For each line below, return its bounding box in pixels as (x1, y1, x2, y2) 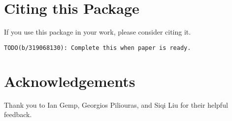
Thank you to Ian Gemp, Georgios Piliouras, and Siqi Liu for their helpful (4, 99, 228, 110)
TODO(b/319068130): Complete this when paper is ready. (4, 44, 191, 51)
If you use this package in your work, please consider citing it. (4, 27, 191, 37)
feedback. (4, 109, 32, 120)
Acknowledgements (4, 71, 135, 91)
